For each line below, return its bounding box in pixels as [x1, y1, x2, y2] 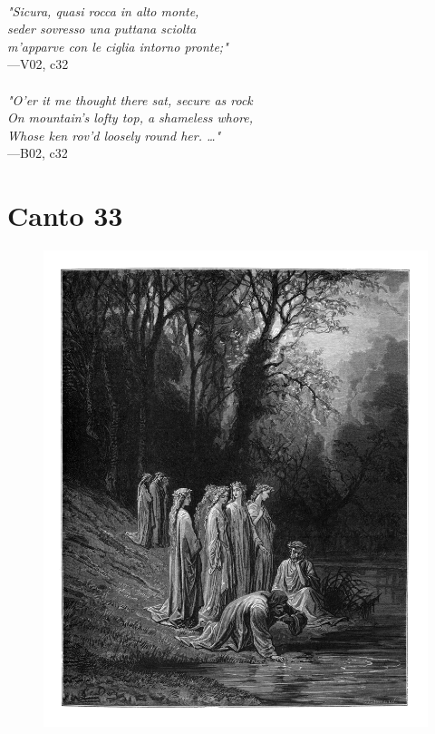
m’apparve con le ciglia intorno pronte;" [7, 36, 228, 55]
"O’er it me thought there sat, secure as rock [7, 90, 253, 109]
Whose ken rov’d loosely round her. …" [7, 125, 221, 144]
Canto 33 [7, 197, 123, 234]
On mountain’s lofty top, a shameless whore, [7, 108, 254, 127]
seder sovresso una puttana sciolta [7, 19, 197, 38]
